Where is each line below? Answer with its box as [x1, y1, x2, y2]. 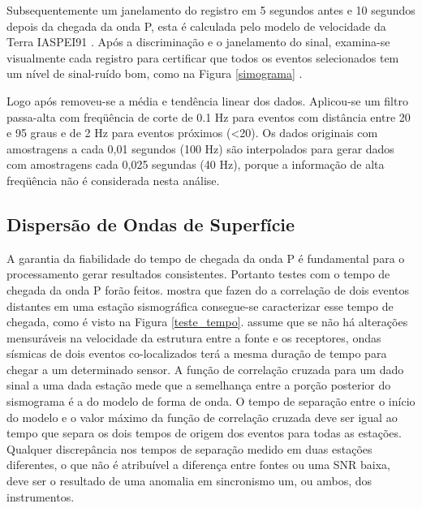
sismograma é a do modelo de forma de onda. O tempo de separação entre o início [6, 393, 416, 410]
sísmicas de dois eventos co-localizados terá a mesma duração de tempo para [6, 345, 387, 362]
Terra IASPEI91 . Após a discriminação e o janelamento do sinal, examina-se [6, 33, 390, 50]
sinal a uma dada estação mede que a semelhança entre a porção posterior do [6, 377, 391, 394]
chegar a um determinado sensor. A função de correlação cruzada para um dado [6, 360, 404, 377]
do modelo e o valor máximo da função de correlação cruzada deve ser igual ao [6, 408, 398, 425]
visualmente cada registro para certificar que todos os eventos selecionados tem [6, 49, 399, 66]
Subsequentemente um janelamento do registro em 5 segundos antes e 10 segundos [6, 2, 416, 18]
